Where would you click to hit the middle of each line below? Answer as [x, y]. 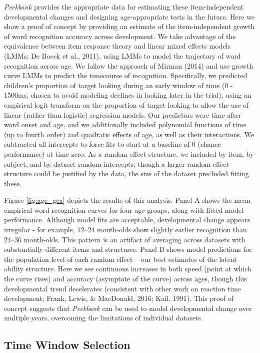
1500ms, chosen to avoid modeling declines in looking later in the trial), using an [128, 95]
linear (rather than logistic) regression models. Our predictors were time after [123, 114]
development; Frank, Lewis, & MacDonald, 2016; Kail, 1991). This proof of [119, 298]
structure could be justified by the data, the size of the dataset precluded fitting [127, 173]
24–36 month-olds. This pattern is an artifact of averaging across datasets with [125, 239]
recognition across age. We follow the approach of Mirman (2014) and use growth [129, 65]
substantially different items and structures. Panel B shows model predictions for [128, 249]
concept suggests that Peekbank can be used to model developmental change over [128, 308]
